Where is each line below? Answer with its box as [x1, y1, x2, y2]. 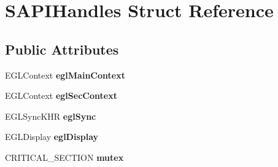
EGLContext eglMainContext [5, 68, 125, 81]
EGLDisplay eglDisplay [5, 130, 99, 143]
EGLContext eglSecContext [5, 89, 117, 102]
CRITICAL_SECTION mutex [5, 150, 124, 163]
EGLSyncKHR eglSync [5, 109, 96, 122]
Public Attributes [5, 39, 119, 58]
